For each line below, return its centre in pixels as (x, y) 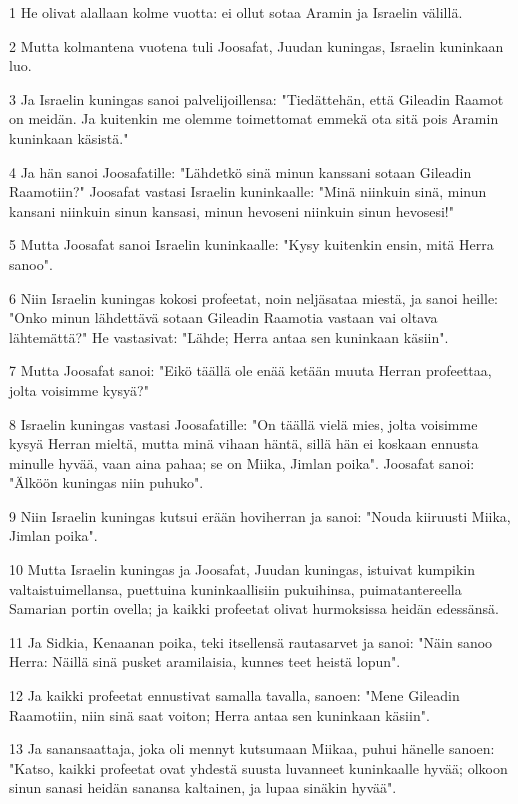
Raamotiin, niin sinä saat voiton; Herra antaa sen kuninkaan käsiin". (219, 714)
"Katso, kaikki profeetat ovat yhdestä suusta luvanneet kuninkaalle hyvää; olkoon (258, 767)
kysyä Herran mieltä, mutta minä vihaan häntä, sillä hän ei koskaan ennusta (244, 443)
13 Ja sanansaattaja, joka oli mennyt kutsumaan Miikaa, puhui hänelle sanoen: (252, 748)
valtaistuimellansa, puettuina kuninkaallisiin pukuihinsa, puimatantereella (235, 588)
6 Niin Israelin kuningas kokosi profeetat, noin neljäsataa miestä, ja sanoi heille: (254, 297)
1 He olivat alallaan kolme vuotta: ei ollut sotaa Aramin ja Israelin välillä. (236, 12)
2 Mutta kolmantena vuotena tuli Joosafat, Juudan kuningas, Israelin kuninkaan (256, 45)
